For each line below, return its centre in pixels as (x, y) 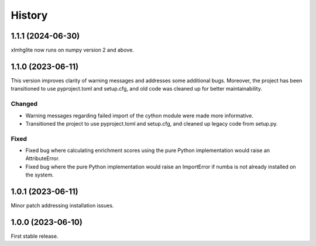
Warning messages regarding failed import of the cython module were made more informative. (140, 115)
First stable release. (35, 236)
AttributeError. (42, 158)
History (29, 15)
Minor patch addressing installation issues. (62, 206)
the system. (39, 175)
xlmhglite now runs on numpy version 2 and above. (72, 50)
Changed (24, 104)
